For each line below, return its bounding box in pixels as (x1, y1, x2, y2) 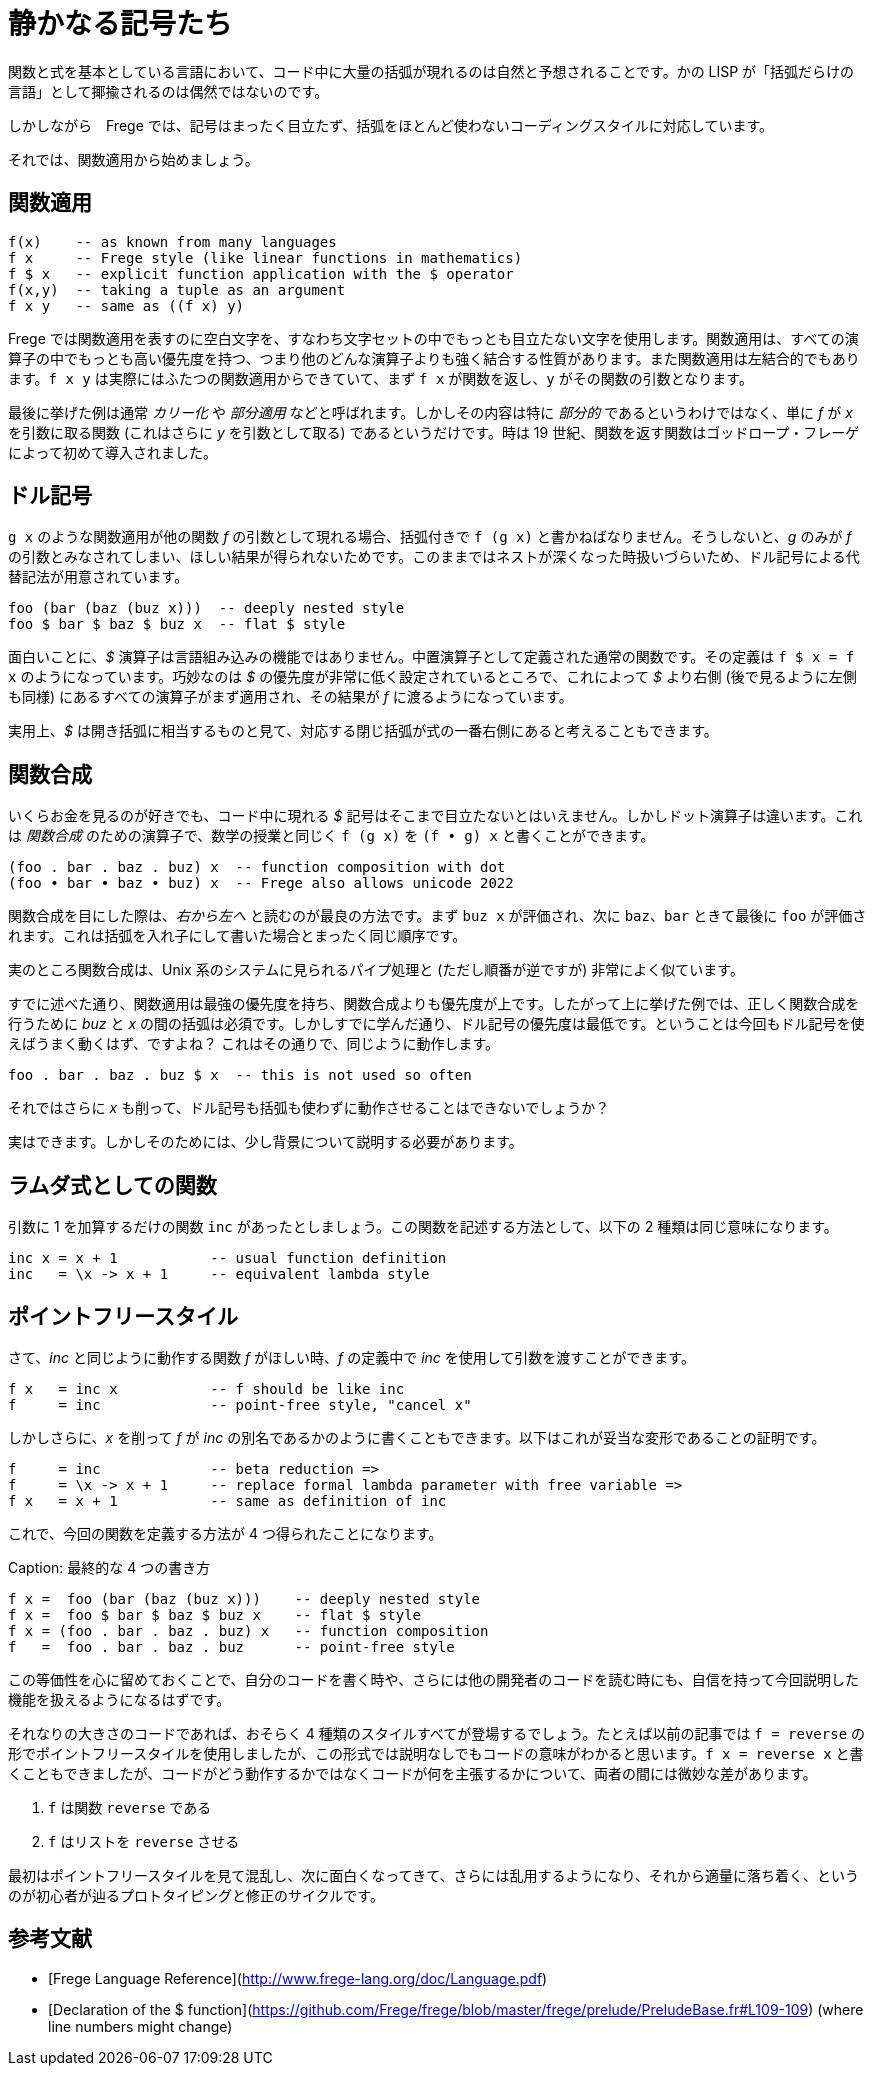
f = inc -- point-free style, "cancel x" (8, 1396, 472, 1413)
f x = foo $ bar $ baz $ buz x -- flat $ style (8, 1606, 422, 1623)
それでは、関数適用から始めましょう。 (8, 150, 259, 168)
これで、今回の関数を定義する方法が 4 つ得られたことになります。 (8, 1524, 443, 1542)
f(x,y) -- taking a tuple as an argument (8, 281, 346, 298)
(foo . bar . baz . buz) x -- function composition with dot (8, 859, 506, 876)
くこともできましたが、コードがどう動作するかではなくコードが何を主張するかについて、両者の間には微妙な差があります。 (8, 1764, 817, 1782)
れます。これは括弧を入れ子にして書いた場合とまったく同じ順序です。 (8, 927, 467, 945)
